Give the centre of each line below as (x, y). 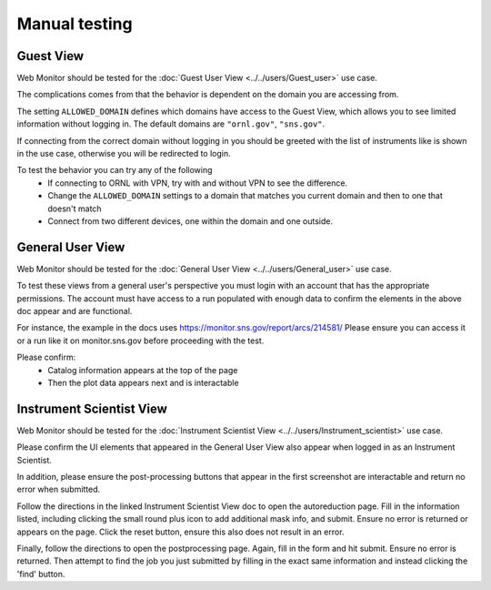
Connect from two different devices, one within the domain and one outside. (190, 221)
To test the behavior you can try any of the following (115, 170)
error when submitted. (59, 489)
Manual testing (75, 24)
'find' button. (41, 574)
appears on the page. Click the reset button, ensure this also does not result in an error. (180, 532)
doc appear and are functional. (75, 311)
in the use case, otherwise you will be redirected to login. (124, 154)
